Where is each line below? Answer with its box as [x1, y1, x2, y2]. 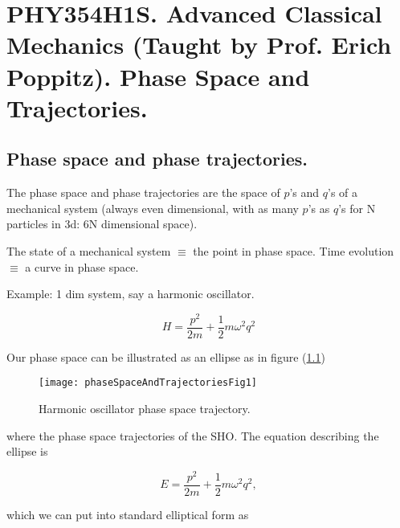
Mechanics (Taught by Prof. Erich [6, 28, 392, 61]
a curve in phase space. [25, 258, 139, 275]
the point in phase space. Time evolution [193, 242, 394, 259]
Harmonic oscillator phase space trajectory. [39, 400, 251, 417]
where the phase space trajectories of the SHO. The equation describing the [6, 427, 379, 444]
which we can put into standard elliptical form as [6, 506, 249, 523]
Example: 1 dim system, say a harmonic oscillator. [6, 285, 255, 302]
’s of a [328, 184, 358, 201]
